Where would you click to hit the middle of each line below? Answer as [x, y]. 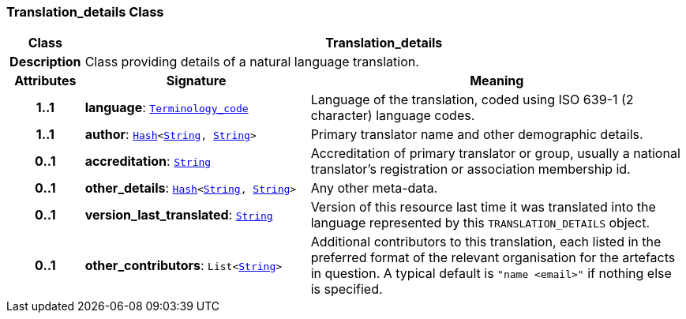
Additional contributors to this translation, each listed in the [486, 242]
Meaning [497, 81]
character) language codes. [393, 116]
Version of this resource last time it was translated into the [483, 207]
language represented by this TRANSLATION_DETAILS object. [480, 223]
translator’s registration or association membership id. [470, 169]
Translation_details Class [85, 12]
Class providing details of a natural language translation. [252, 62]
